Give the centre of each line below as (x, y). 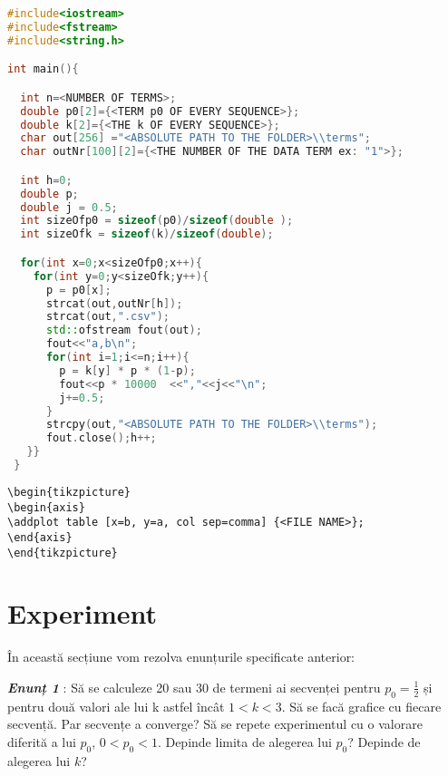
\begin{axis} (46, 507)
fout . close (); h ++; (101, 438)
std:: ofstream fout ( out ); (124, 330)
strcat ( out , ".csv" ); (108, 317)
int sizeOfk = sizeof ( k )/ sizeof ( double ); (147, 234)
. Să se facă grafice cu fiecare (361, 706)
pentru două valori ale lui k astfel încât (116, 706)
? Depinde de (384, 741)
